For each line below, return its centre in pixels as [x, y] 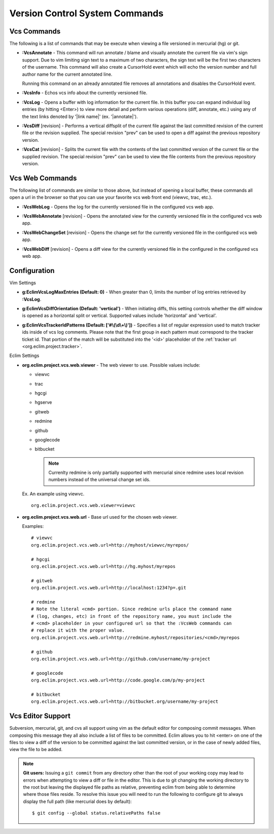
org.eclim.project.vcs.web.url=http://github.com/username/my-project [121, 659]
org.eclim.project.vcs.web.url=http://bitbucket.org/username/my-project [125, 702]
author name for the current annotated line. [67, 74]
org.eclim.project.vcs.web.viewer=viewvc [83, 505]
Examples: [33, 526]
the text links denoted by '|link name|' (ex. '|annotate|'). [80, 116]
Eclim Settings [24, 355]
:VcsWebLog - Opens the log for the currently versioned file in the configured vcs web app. [118, 206]
